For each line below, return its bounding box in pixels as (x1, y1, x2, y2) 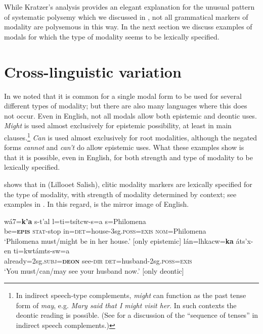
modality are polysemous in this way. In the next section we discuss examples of (4, 21, 252, 32)
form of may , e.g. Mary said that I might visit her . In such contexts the (16, 300, 237, 310)
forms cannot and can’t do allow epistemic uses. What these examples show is (4, 142, 244, 153)
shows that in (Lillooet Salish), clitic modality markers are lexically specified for (4, 178, 252, 189)
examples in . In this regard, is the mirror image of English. (4, 199, 189, 209)
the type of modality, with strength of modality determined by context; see (4, 189, 237, 199)
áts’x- (236, 235, 253, 246)
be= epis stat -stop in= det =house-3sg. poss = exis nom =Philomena (4, 226, 206, 236)
